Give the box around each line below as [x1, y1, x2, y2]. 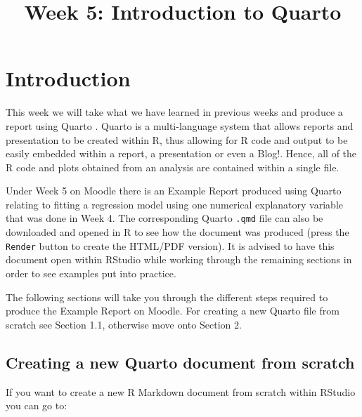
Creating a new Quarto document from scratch [6, 351, 355, 373]
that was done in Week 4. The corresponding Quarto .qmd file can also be [6, 211, 323, 225]
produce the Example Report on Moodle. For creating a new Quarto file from [6, 303, 340, 318]
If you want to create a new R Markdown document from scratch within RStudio [6, 384, 356, 399]
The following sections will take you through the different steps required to [6, 289, 328, 304]
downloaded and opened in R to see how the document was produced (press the [6, 225, 349, 239]
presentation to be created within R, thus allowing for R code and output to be [6, 132, 348, 147]
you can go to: [6, 398, 67, 413]
